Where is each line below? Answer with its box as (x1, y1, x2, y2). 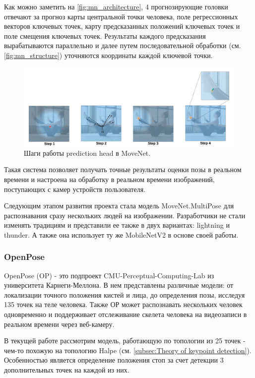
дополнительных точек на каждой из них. (4, 365, 129, 375)
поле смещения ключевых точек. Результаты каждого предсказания (4, 30, 206, 41)
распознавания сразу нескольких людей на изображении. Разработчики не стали (4, 210, 246, 220)
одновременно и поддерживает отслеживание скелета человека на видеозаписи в (4, 309, 247, 319)
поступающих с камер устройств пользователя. (4, 184, 146, 194)
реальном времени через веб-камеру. (4, 318, 115, 329)
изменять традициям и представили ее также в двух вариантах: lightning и (4, 220, 230, 230)
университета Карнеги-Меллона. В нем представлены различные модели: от (4, 280, 234, 290)
